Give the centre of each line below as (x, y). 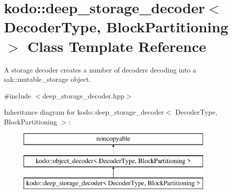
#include (18, 95)
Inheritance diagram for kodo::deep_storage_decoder (84, 112)
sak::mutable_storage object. (48, 79)
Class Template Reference (117, 46)
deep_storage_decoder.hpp (83, 95)
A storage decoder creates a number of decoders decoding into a (100, 69)
